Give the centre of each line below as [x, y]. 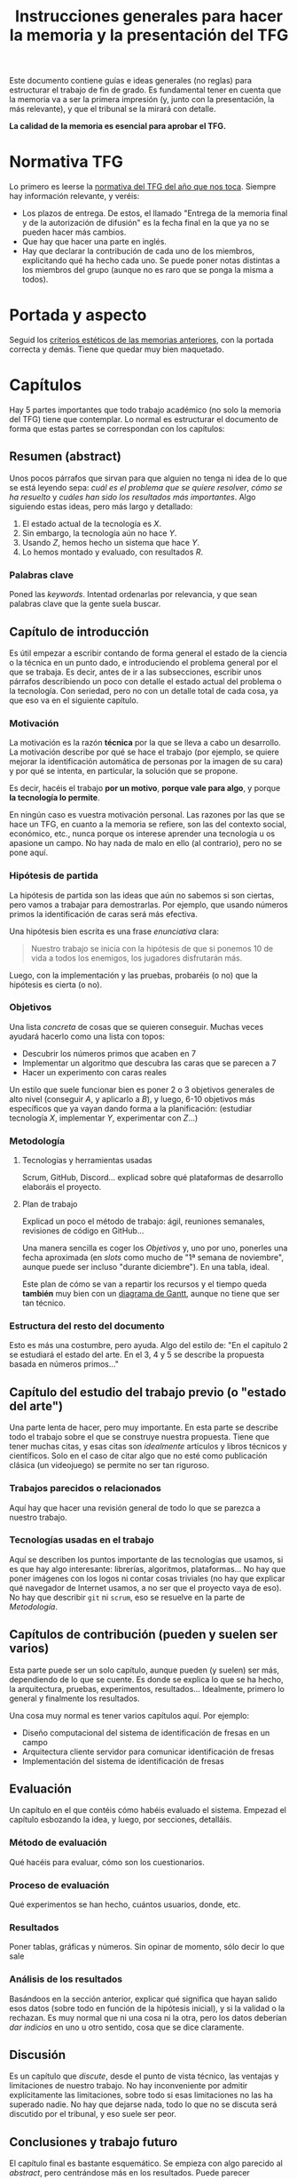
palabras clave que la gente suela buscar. [85, 604]
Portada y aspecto [78, 315]
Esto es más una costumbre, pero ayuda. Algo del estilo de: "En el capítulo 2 [148, 1345]
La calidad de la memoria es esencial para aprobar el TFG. [117, 126]
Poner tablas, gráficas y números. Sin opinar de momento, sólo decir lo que [147, 1947]
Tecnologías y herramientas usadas [87, 1161]
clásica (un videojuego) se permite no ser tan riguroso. [109, 1465]
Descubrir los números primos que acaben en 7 [109, 1053]
